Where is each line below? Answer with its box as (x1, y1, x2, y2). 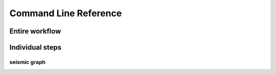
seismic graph (9, 58, 46, 65)
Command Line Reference (9, 8, 122, 19)
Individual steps (9, 43, 62, 52)
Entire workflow (9, 27, 61, 35)
